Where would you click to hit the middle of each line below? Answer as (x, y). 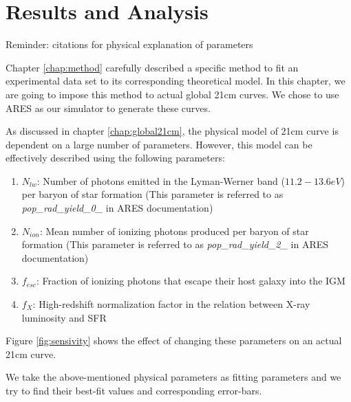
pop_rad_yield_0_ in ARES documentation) (117, 208)
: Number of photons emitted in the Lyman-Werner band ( (161, 180)
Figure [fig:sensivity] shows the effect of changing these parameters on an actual (174, 340)
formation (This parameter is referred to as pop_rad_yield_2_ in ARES (175, 244)
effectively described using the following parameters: (115, 158)
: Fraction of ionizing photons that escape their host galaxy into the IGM (191, 281)
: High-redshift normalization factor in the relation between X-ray (171, 304)
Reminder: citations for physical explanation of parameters (129, 44)
